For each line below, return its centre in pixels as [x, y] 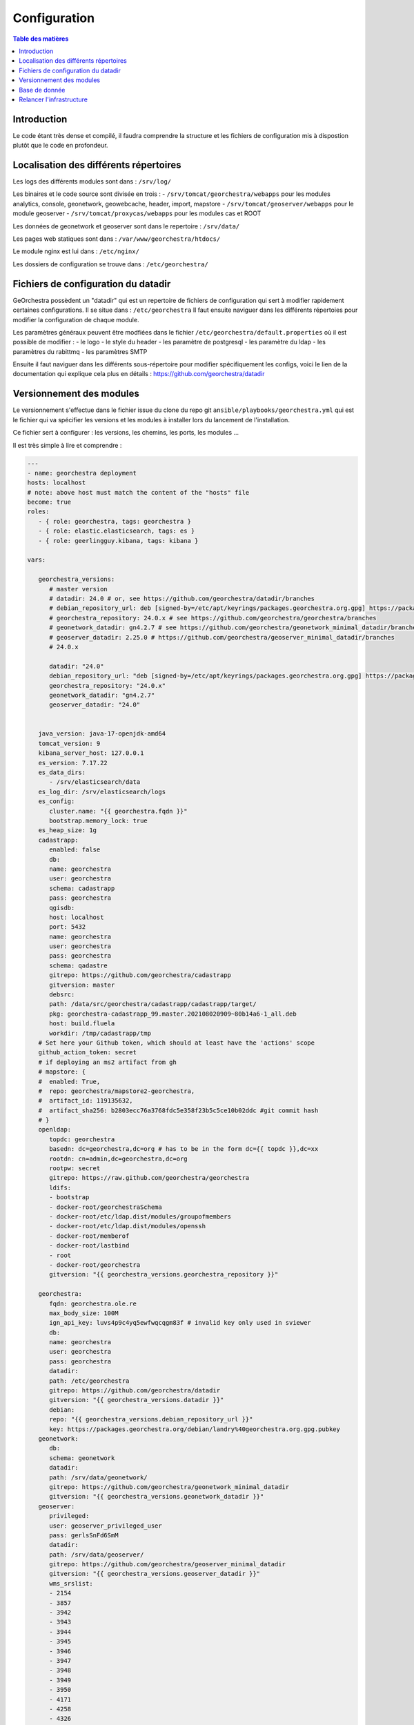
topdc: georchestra [82, 1139]
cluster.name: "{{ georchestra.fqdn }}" [118, 811]
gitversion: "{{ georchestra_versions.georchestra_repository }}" [164, 1274]
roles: [38, 512]
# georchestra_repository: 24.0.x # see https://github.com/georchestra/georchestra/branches [213, 618]
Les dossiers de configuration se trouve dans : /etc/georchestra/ [110, 264]
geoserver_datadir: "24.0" [95, 705]
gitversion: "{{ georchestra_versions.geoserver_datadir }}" [155, 1574]
